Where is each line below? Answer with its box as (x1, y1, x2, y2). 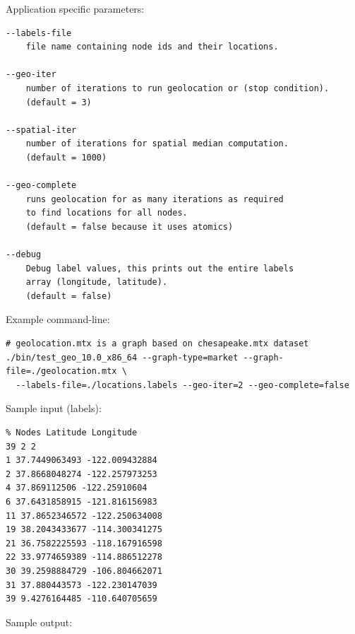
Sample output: (6, 614, 73, 629)
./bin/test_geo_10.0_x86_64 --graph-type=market (6, 352, 239, 363)
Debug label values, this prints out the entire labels (25, 263, 294, 274)
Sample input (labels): (6, 401, 102, 416)
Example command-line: (6, 312, 110, 327)
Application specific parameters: (6, 1, 145, 16)
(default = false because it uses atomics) (25, 221, 234, 232)
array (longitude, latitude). (25, 277, 168, 288)
